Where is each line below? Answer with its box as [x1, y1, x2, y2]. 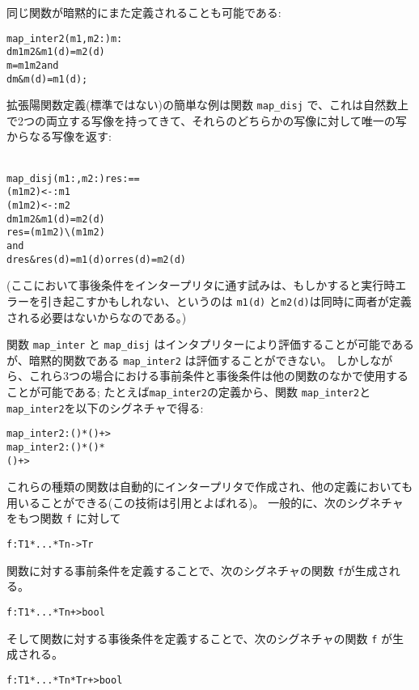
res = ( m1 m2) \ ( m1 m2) [6, 226, 105, 239]
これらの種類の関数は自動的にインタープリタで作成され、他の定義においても [6, 478, 413, 495]
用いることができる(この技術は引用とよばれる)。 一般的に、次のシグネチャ [6, 493, 404, 510]
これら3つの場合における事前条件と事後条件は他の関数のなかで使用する [28, 367, 408, 384]
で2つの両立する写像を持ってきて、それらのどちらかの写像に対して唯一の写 [6, 112, 407, 129]
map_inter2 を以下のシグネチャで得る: [6, 399, 204, 416]
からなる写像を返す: [6, 128, 112, 145]
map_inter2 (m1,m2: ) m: [6, 32, 123, 44]
